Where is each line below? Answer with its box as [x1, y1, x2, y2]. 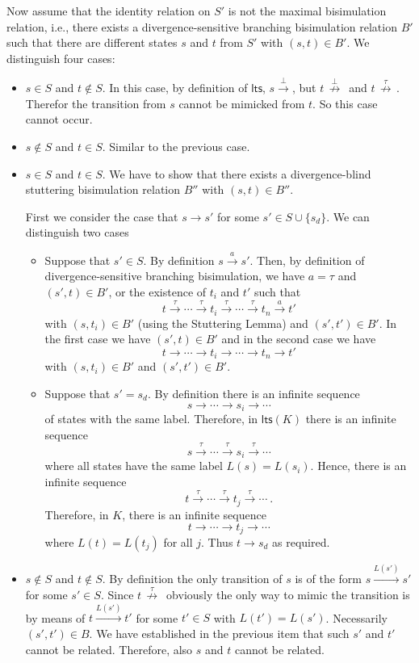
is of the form [295, 569, 362, 586]
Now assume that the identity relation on [6, 2, 211, 19]
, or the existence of [108, 283, 207, 300]
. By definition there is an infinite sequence [147, 384, 360, 401]
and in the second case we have [221, 330, 376, 347]
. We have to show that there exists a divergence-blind [102, 165, 371, 182]
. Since [100, 586, 134, 603]
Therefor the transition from [25, 94, 166, 111]
